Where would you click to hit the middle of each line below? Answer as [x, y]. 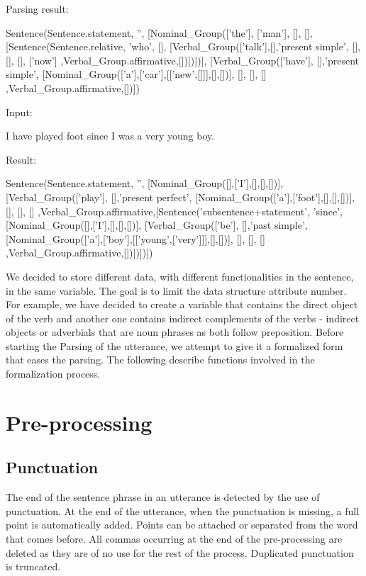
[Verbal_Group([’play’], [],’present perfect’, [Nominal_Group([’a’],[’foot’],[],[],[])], [181, 197]
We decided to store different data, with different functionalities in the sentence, [180, 276]
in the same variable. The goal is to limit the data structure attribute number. [176, 290]
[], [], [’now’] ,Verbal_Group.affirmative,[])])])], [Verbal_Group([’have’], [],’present [183, 60]
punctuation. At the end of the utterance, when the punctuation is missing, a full [183, 510]
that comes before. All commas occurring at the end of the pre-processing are [174, 539]
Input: [19, 112]
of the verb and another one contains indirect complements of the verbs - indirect [183, 318]
